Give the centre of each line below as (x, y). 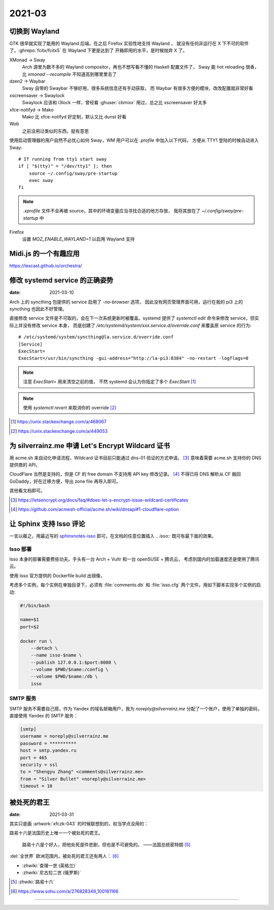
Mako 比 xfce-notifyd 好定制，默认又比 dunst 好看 (74, 116)
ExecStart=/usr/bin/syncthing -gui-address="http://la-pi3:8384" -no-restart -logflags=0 (133, 358)
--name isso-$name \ (56, 655)
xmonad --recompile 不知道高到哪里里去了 (72, 74)
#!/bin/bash (35, 605)
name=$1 (29, 620)
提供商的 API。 (25, 465)
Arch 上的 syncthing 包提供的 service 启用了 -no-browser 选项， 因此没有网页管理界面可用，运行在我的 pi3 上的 (126, 302)
